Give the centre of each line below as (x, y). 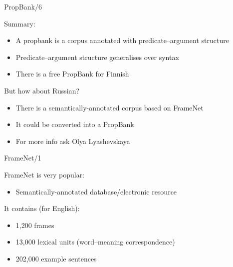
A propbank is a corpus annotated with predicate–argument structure (122, 40)
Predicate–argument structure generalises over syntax (97, 57)
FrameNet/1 (23, 158)
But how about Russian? (42, 90)
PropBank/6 (23, 6)
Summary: (20, 23)
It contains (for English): (42, 208)
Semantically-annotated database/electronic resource (96, 191)
